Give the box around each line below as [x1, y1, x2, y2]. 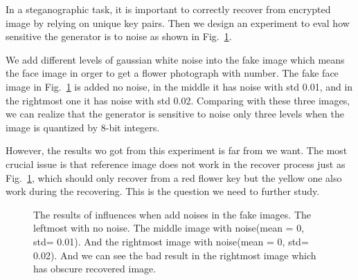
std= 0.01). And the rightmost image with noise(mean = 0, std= [33, 234, 309, 248]
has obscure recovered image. [33, 261, 156, 276]
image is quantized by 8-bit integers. [6, 120, 160, 134]
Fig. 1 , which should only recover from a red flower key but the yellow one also [6, 170, 342, 185]
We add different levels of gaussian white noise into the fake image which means [6, 52, 345, 66]
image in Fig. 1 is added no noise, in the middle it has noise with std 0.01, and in [6, 79, 353, 93]
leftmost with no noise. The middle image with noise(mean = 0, [33, 221, 305, 235]
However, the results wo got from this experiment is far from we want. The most [6, 143, 348, 158]
